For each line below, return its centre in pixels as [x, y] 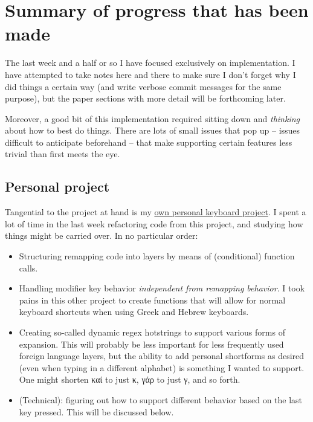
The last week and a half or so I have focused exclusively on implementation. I [150, 63]
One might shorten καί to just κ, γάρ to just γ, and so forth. [130, 379]
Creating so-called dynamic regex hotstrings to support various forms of [152, 332]
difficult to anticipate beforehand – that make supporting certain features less [149, 142]
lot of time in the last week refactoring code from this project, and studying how [154, 223]
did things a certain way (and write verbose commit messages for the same [143, 86]
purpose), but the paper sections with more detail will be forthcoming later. [145, 98]
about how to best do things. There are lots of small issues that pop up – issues [153, 130]
